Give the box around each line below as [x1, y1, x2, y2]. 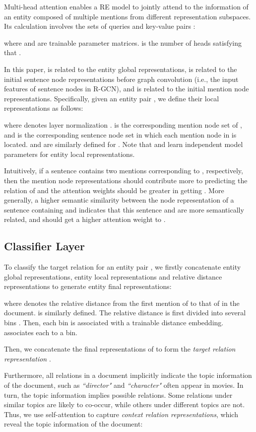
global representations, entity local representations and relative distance [4, 271, 222, 282]
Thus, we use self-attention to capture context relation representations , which [4, 409, 238, 419]
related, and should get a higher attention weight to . [4, 214, 166, 224]
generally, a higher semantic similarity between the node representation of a [4, 195, 234, 205]
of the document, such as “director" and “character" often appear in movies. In [4, 380, 244, 390]
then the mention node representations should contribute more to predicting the [4, 175, 248, 185]
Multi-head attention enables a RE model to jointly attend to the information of [4, 1, 249, 11]
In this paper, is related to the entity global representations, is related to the [4, 64, 237, 74]
